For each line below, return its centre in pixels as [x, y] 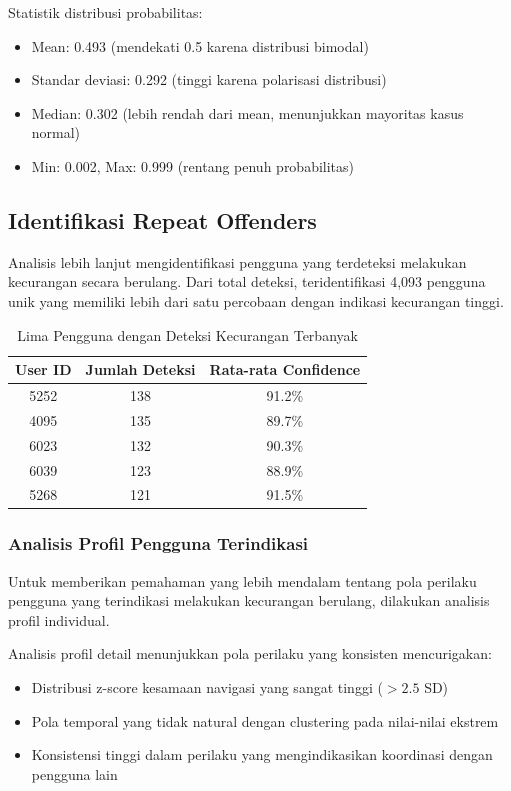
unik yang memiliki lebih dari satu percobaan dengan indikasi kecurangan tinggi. [256, 300]
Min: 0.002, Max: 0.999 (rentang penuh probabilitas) [193, 165]
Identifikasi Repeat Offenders [162, 219]
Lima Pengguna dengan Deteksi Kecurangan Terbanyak [187, 334]
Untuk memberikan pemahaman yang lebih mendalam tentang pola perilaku [242, 580]
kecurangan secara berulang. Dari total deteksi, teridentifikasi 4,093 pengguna [247, 281]
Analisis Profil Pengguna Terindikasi [158, 543]
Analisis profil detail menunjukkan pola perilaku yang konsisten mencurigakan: [250, 653]
